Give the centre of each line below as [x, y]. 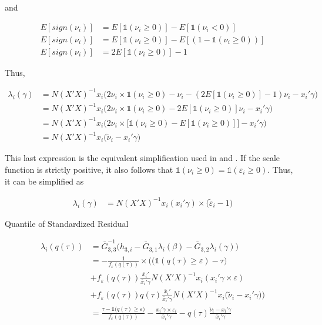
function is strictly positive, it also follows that [89, 169]
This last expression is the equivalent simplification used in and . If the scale [142, 158]
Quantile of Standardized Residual [67, 223]
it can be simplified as [44, 181]
